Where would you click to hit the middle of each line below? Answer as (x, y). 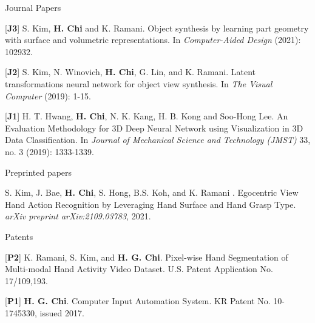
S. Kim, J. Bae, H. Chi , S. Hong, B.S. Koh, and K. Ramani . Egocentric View (152, 192)
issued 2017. (62, 312)
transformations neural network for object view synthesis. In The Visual (139, 83)
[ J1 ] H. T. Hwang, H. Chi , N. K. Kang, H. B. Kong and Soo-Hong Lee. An (147, 116)
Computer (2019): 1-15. (48, 95)
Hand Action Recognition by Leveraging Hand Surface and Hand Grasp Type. (151, 204)
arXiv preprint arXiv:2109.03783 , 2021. (78, 216)
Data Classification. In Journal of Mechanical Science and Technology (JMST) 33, (158, 140)
